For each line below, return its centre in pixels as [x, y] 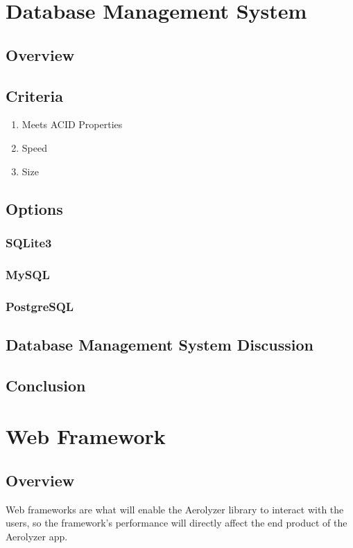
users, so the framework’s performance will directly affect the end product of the [176, 523]
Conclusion [46, 385]
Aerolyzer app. [37, 536]
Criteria [34, 95]
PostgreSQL [40, 306]
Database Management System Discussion [160, 344]
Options [34, 208]
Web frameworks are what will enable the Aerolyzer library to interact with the [175, 509]
